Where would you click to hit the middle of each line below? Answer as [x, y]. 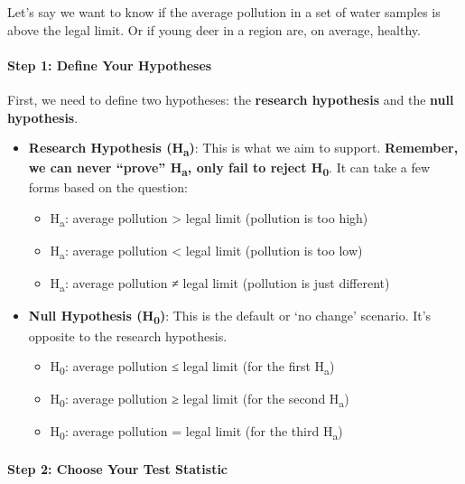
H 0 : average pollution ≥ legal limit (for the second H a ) [200, 400]
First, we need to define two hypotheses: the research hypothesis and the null [231, 99]
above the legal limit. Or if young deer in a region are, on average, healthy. [214, 29]
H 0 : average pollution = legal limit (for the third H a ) [196, 433]
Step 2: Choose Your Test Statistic [118, 469]
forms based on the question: [108, 187]
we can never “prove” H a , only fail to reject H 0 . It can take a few [229, 169]
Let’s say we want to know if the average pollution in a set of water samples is [224, 12]
